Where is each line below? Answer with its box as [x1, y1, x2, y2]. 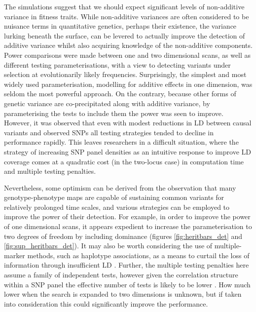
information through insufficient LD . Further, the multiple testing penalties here [4, 260, 249, 270]
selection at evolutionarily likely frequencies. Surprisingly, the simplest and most [4, 69, 247, 79]
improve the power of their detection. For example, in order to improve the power [4, 211, 251, 222]
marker [4, 250, 25, 260]
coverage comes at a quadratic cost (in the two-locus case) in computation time [4, 156, 244, 166]
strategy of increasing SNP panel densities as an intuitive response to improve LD [4, 146, 251, 156]
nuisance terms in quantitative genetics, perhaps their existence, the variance [4, 21, 237, 31]
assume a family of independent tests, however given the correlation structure [4, 270, 238, 280]
